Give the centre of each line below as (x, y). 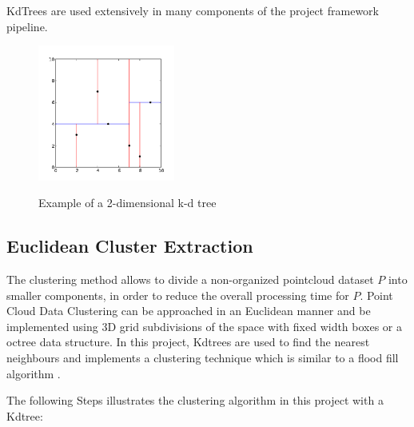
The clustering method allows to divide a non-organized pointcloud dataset (190, 279)
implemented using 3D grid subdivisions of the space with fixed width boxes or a (205, 326)
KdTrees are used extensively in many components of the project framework (193, 10)
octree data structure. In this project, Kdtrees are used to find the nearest (188, 342)
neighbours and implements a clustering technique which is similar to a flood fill (203, 357)
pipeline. (27, 26)
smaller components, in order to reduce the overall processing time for (178, 295)
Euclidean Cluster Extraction (130, 246)
